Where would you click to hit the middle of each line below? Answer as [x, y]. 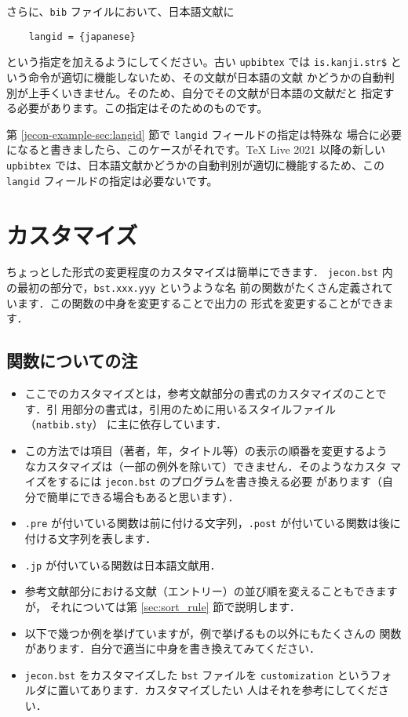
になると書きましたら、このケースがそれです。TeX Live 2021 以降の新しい [196, 149]
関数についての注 [72, 360]
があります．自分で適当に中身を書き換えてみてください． [173, 648]
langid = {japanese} [82, 36]
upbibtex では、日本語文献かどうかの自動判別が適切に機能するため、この [195, 165]
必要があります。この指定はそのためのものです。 [142, 108]
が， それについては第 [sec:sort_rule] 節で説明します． [162, 606]
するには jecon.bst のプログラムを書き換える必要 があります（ [220, 481]
